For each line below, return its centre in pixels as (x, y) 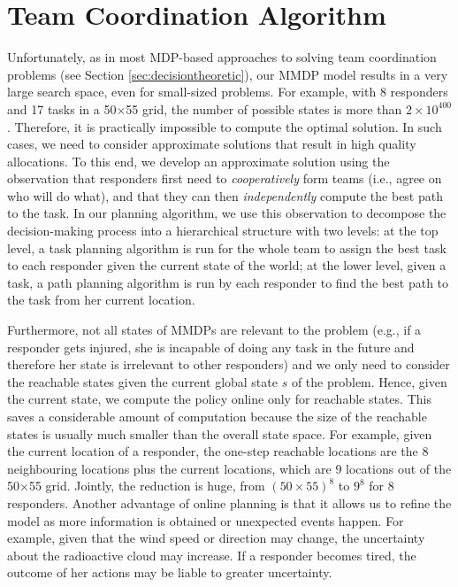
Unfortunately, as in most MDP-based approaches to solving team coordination (222, 57)
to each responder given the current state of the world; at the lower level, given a (227, 265)
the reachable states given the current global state (142, 381)
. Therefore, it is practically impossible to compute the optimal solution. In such (225, 126)
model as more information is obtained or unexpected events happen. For (206, 520)
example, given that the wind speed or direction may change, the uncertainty (216, 538)
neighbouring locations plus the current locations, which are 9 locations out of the (229, 468)
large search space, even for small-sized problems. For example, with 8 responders (228, 92)
